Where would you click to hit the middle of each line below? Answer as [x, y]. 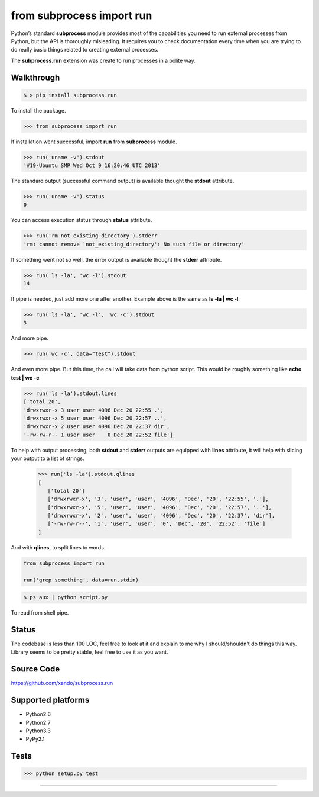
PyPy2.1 [35, 739]
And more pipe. [30, 338]
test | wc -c [25, 377]
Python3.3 [38, 731]
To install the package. [38, 110]
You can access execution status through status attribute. [82, 220]
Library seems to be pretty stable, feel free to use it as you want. [89, 652]
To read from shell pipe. [40, 613]
